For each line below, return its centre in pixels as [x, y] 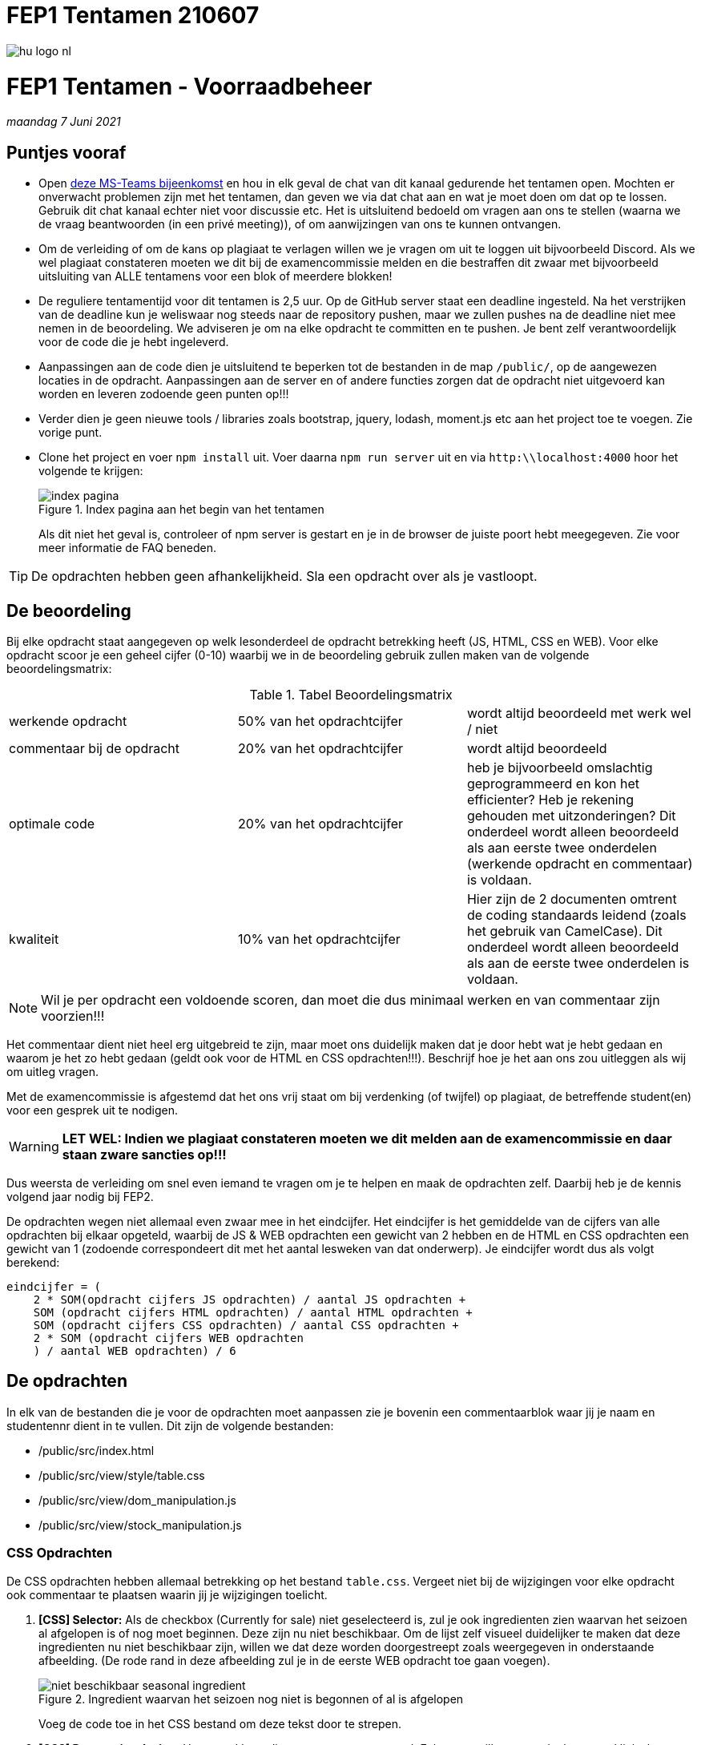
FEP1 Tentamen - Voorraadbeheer [189, 86]
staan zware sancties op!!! [144, 1154]
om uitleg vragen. [52, 1071]
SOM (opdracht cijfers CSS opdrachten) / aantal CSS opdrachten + [246, 1325]
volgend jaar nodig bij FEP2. [80, 1196]
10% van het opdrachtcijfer [319, 939]
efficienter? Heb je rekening [550, 799]
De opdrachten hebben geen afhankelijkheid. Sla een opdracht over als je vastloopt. [284, 576]
